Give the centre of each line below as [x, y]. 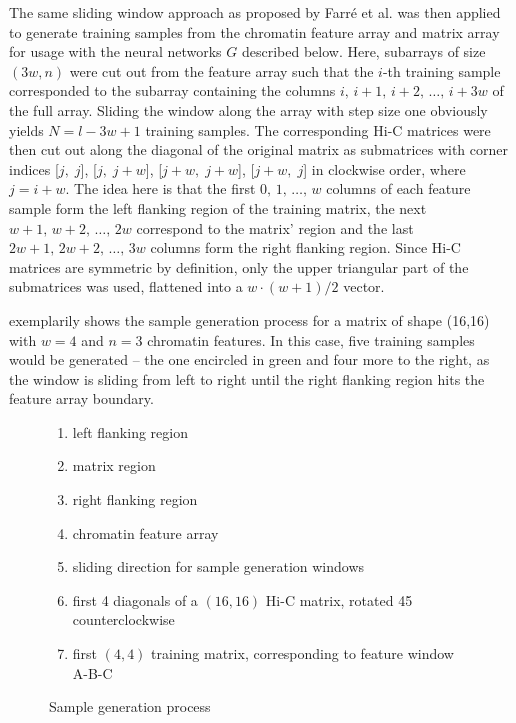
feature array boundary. [81, 398]
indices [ [34, 168]
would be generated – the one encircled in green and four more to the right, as [249, 359]
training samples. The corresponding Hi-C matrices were [318, 129]
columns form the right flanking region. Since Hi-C [305, 247]
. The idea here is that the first [160, 188]
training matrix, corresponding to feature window [302, 653]
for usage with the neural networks [115, 51]
